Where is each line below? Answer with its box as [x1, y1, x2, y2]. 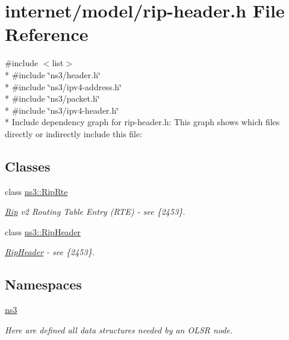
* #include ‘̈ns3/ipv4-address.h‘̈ [5, 80, 122, 93]
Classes [5, 156, 51, 175]
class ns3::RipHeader [5, 225, 81, 238]
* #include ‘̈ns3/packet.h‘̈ [5, 92, 100, 105]
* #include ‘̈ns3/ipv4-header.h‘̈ [5, 104, 119, 116]
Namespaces [5, 275, 82, 294]
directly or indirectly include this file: [5, 127, 143, 140]
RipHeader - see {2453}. [5, 246, 95, 258]
